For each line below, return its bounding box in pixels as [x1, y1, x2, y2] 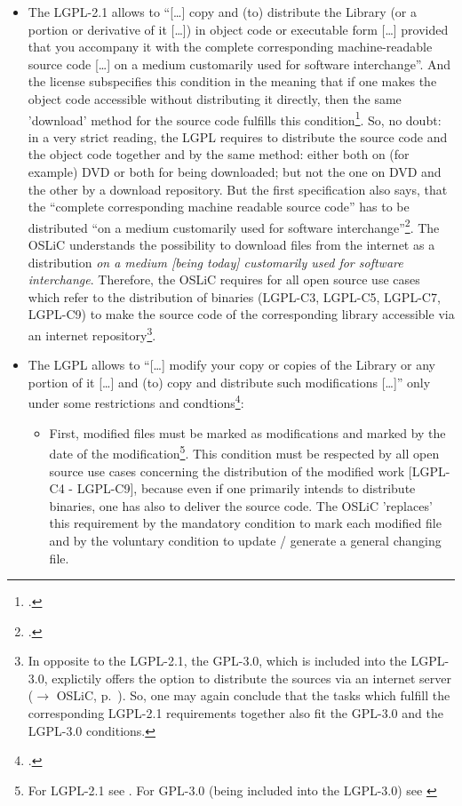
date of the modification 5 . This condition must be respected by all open [49, 442, 440, 462]
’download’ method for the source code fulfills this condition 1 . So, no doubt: [28, 108, 442, 129]
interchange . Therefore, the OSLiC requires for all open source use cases [28, 270, 420, 289]
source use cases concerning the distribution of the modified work [49, 461, 405, 480]
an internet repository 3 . [28, 323, 156, 344]
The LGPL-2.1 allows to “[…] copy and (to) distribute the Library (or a [28, 3, 417, 20]
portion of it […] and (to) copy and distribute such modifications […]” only [28, 372, 431, 391]
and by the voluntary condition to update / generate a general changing [49, 531, 442, 549]
